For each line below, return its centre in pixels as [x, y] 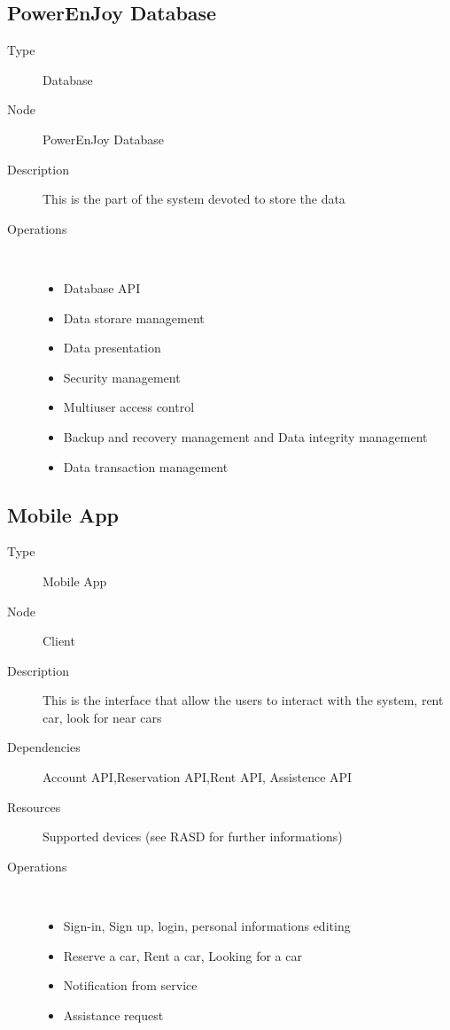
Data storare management [134, 318]
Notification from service [130, 985]
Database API [102, 287]
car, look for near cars [102, 717]
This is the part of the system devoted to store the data [194, 199]
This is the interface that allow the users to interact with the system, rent [243, 700]
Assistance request [113, 1015]
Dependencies [44, 747]
